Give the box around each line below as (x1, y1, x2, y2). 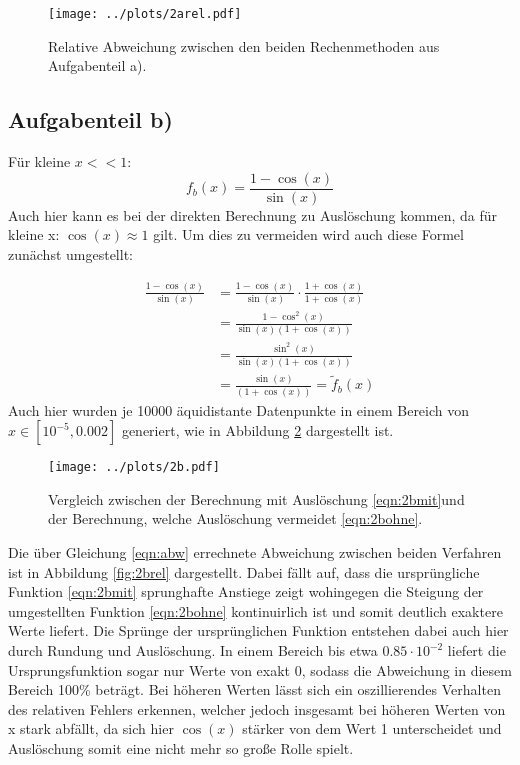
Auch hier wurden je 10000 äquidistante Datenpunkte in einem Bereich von (8, 399, 470, 420)
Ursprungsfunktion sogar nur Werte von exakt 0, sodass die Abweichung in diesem (8, 659, 512, 680)
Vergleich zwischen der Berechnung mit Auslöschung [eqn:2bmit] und (48, 488, 465, 509)
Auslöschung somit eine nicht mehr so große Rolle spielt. (8, 737, 354, 758)
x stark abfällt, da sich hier (8, 718, 174, 739)
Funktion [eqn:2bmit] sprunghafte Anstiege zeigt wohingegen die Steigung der (8, 581, 484, 602)
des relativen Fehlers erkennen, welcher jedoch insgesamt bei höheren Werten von (8, 698, 506, 719)
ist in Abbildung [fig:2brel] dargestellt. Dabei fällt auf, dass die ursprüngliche (8, 561, 480, 582)
